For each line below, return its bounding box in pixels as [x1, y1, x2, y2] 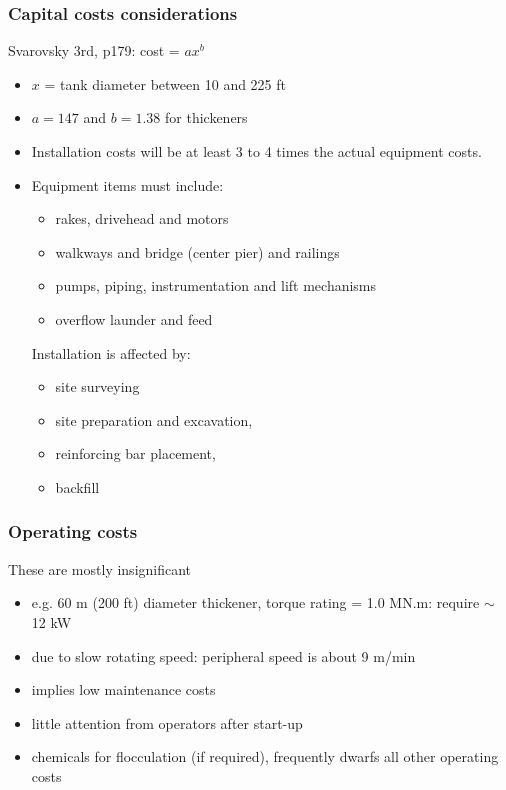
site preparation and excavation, [55, 409, 253, 430]
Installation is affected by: [31, 342, 191, 363]
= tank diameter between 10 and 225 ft [44, 73, 287, 94]
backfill [55, 476, 100, 497]
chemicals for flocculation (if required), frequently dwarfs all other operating [31, 746, 499, 767]
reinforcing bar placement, [55, 443, 216, 464]
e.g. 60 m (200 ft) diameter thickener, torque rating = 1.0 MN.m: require [31, 592, 480, 613]
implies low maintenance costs [31, 679, 216, 700]
